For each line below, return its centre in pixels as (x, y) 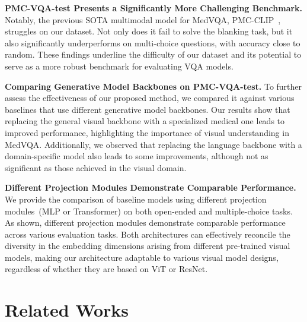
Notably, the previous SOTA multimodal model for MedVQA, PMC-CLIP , (143, 19)
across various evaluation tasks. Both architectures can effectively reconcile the (148, 234)
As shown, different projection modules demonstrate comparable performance (145, 222)
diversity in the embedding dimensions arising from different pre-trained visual (148, 246)
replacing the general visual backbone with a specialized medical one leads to (145, 121)
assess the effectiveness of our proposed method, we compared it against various (150, 98)
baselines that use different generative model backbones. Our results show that (148, 109)
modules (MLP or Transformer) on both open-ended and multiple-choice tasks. (149, 211)
